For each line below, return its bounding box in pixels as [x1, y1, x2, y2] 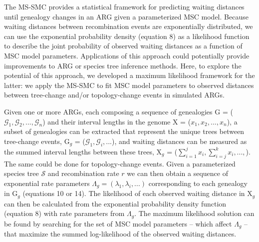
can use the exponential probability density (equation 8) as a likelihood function [4, 30, 250, 41]
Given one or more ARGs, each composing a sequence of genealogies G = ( [4, 106, 233, 116]
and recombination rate [47, 168, 119, 178]
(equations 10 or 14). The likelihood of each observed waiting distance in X [22, 188, 253, 198]
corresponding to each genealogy [148, 177, 248, 188]
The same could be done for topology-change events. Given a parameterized [4, 158, 236, 168]
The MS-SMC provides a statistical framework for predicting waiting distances [4, 1, 245, 11]
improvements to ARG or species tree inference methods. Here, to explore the [4, 60, 242, 70]
